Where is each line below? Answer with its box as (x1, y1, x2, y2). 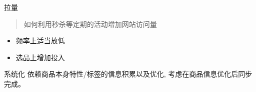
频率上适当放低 (15, 35, 65, 46)
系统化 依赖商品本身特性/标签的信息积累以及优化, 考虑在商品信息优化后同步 (4, 69, 252, 79)
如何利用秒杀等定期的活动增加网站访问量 (23, 18, 157, 29)
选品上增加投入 (15, 52, 65, 62)
